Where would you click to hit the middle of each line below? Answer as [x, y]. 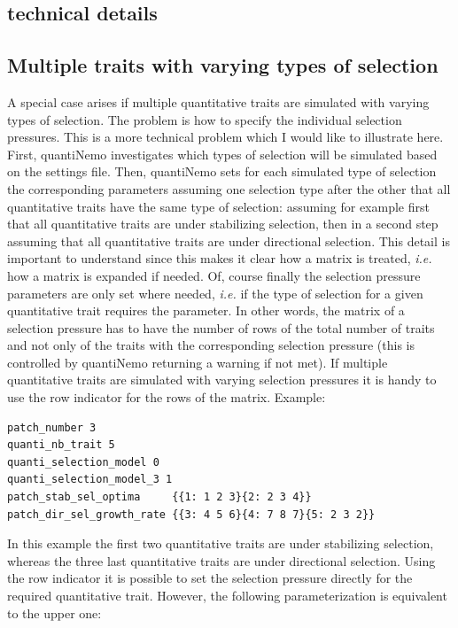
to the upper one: [54, 612]
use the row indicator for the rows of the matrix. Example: [167, 397]
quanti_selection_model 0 [83, 462]
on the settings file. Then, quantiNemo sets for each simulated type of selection [222, 171]
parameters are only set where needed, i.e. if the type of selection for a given [215, 293]
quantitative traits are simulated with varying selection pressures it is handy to [222, 380]
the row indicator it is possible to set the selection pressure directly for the [210, 578]
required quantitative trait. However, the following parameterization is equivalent [227, 596]
